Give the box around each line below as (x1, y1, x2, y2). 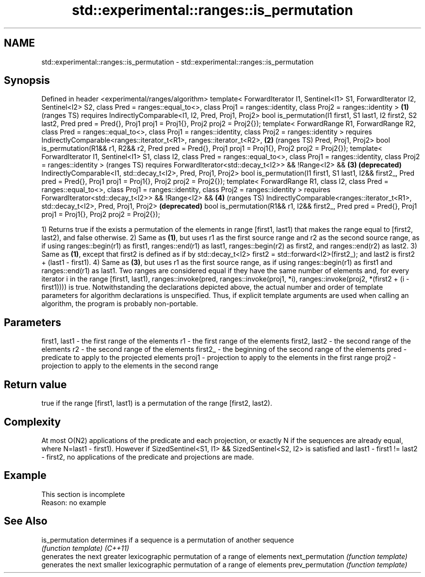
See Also (4, 515, 48, 528)
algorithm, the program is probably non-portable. (41, 299, 198, 308)
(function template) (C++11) (41, 544, 130, 552)
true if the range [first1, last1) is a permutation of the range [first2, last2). (41, 399, 272, 408)
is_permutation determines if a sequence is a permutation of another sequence (41, 535, 294, 544)
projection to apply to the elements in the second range (41, 362, 218, 370)
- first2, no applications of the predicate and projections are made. (41, 452, 254, 461)
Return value (4, 378, 67, 391)
